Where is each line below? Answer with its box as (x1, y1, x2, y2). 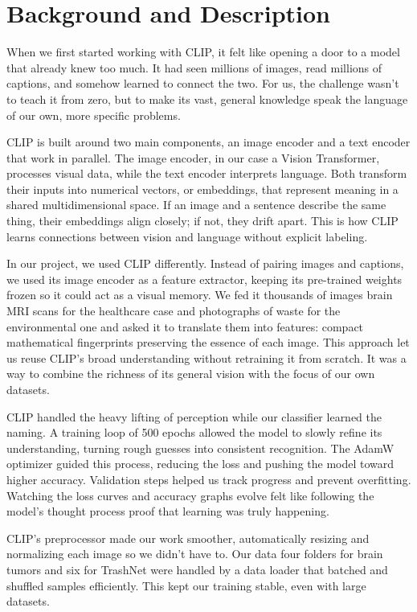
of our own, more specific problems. (6, 106, 181, 123)
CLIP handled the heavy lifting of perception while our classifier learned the (6, 408, 382, 425)
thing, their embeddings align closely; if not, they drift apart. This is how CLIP (6, 212, 399, 229)
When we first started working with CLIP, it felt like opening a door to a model (6, 43, 400, 60)
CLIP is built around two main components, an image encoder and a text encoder (6, 133, 411, 150)
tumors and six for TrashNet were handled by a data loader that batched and (6, 561, 388, 577)
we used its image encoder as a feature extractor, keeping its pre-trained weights (6, 270, 403, 287)
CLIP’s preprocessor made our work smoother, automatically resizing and (6, 529, 370, 546)
